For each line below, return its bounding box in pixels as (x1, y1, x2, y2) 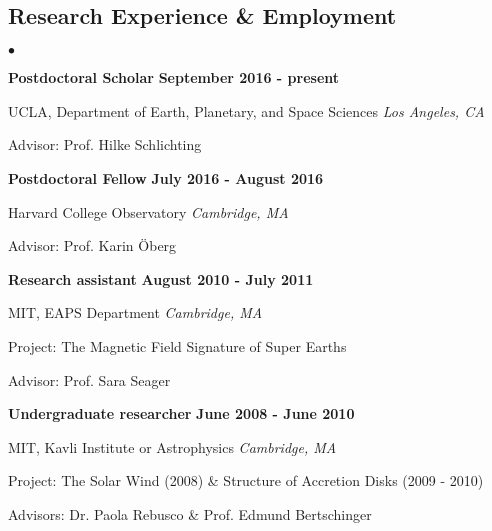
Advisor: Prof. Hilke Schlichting (8, 134, 202, 155)
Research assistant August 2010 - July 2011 (8, 268, 314, 289)
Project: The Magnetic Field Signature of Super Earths (8, 335, 347, 356)
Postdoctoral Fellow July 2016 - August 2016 (8, 167, 324, 188)
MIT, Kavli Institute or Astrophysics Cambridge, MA (8, 436, 337, 457)
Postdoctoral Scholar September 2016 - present (8, 67, 340, 88)
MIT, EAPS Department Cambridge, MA (8, 302, 263, 323)
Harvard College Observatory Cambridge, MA (8, 201, 289, 222)
